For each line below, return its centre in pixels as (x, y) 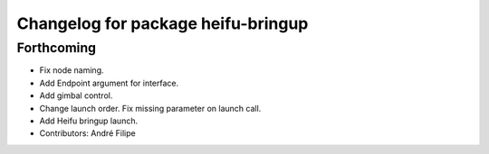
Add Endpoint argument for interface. (109, 83)
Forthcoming (57, 48)
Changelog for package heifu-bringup (163, 23)
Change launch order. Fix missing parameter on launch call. (150, 108)
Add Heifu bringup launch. (89, 121)
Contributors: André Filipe (87, 133)
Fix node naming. (72, 70)
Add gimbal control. (76, 95)
